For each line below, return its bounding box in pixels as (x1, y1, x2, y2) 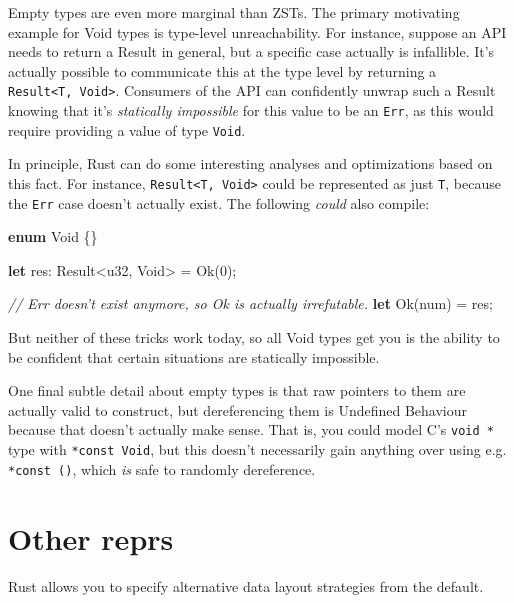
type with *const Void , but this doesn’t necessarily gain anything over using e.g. (8, 439, 507, 460)
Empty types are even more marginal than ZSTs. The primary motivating (8, 2, 460, 22)
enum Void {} (8, 226, 98, 247)
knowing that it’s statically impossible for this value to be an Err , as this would (8, 100, 494, 121)
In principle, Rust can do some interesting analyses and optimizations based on (8, 153, 493, 174)
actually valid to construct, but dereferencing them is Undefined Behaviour (8, 399, 468, 420)
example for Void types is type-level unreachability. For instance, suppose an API (8, 21, 507, 42)
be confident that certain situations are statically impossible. (8, 346, 380, 367)
